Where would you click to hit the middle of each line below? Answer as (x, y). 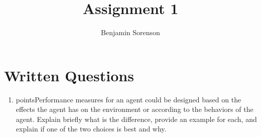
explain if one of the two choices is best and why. (91, 129)
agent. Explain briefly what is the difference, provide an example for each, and (136, 119)
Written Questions (69, 75)
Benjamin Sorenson (130, 32)
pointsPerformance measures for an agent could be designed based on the (128, 99)
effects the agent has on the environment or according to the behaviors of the (135, 109)
